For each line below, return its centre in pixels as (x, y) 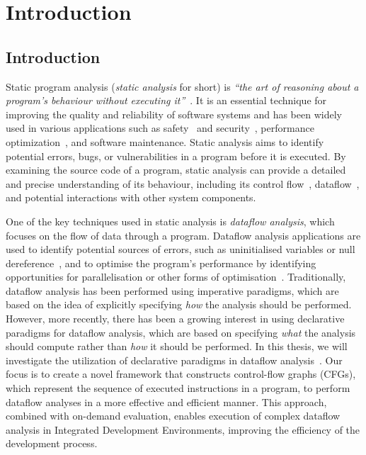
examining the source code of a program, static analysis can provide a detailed (176, 170)
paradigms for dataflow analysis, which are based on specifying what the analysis (181, 332)
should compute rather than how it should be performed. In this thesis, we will (177, 346)
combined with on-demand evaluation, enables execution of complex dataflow (173, 416)
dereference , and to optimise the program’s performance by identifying (161, 263)
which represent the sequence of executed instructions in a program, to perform (178, 388)
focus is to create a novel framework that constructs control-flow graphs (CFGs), (181, 374)
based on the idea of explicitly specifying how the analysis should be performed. (179, 304)
